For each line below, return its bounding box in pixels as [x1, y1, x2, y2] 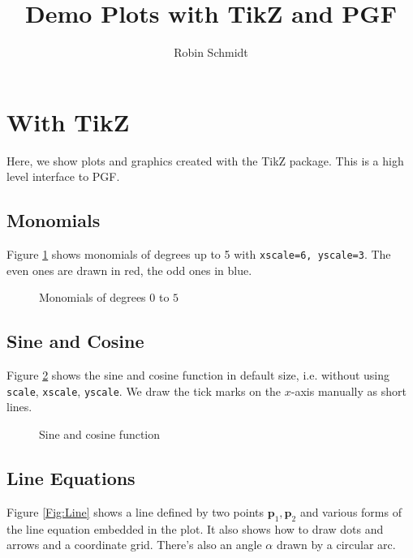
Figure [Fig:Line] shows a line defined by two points [6, 503, 265, 520]
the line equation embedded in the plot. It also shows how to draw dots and [6, 520, 384, 537]
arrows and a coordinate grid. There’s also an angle [6, 536, 262, 553]
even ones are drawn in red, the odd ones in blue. [6, 261, 252, 278]
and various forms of [299, 503, 402, 520]
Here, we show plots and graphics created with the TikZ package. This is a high [6, 152, 404, 169]
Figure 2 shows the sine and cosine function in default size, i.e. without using [6, 367, 390, 384]
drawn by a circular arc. [276, 536, 396, 553]
